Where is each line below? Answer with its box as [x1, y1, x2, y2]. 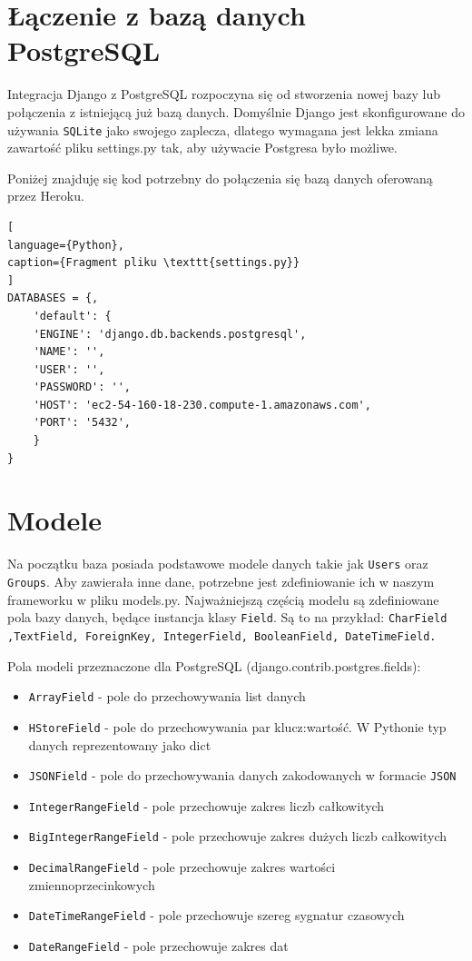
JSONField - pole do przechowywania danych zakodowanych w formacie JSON [28, 766, 457, 785]
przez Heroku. [7, 186, 84, 205]
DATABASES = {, [7, 292, 99, 305]
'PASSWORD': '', [33, 381, 132, 394]
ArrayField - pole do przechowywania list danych [28, 687, 306, 706]
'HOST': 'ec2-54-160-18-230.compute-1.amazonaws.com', [33, 398, 371, 411]
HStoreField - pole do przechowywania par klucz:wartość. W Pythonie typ [28, 717, 447, 736]
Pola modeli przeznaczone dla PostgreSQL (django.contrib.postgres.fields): [7, 656, 421, 675]
